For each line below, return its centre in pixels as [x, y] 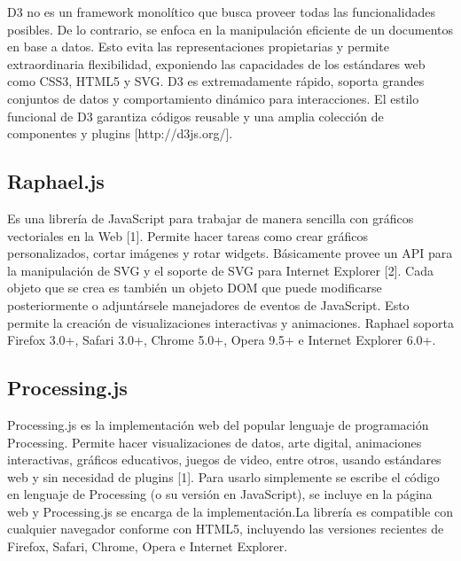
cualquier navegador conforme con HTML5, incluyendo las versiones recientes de [226, 529]
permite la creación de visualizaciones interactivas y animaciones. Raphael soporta [230, 322]
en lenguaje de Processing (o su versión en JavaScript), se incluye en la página [220, 494]
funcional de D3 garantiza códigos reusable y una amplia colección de [195, 116]
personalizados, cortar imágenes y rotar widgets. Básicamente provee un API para [230, 253]
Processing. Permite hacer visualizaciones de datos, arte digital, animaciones [215, 442]
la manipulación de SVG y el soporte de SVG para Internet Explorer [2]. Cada [220, 270]
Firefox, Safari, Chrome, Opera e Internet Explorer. [148, 546]
